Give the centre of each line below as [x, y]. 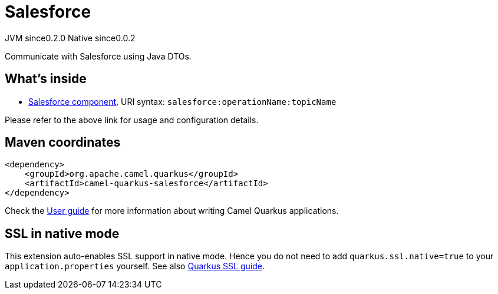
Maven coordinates [63, 143]
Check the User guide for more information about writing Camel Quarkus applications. [172, 211]
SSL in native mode [62, 233]
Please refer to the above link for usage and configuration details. [132, 120]
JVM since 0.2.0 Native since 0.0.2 [70, 38]
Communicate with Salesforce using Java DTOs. [98, 56]
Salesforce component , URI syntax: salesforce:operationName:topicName [182, 101]
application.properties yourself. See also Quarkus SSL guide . [135, 266]
